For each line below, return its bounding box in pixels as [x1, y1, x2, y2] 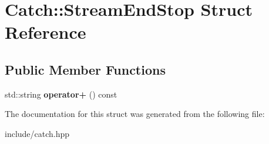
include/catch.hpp [5, 127, 70, 139]
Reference [5, 20, 86, 44]
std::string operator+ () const [5, 88, 117, 100]
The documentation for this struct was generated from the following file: [5, 108, 265, 120]
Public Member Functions [5, 60, 166, 78]
